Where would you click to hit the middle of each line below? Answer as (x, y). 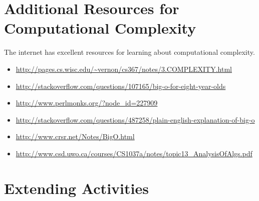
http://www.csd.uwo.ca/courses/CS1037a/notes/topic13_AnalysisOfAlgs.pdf (134, 153)
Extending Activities (76, 188)
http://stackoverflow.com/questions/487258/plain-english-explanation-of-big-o (135, 119)
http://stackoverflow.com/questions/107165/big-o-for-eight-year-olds (121, 86)
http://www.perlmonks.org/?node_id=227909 (87, 103)
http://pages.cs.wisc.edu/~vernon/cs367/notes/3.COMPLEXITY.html (124, 69)
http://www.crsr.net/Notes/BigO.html (75, 136)
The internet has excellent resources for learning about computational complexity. (129, 52)
